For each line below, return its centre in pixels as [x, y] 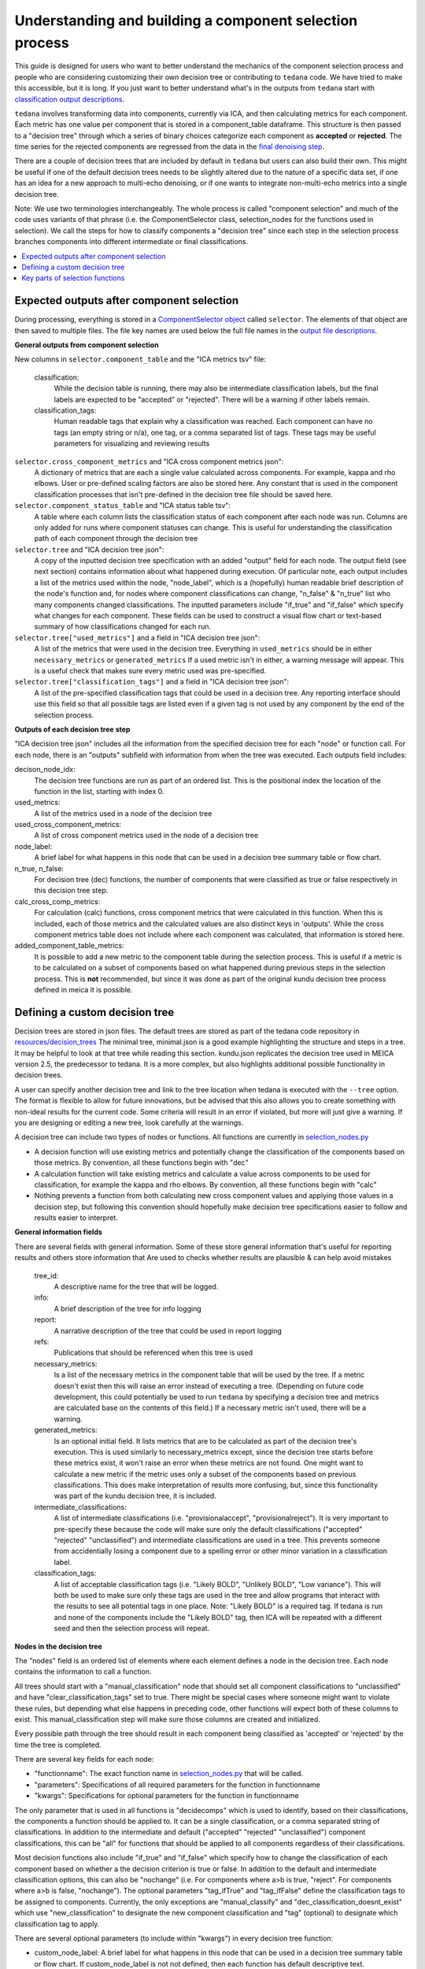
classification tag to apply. [57, 1924]
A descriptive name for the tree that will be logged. [136, 1287]
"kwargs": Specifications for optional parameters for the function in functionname [166, 1796]
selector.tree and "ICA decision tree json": [89, 549]
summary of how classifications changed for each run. [123, 627]
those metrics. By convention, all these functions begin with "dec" [141, 1162]
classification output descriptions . [70, 99]
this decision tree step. [71, 891]
